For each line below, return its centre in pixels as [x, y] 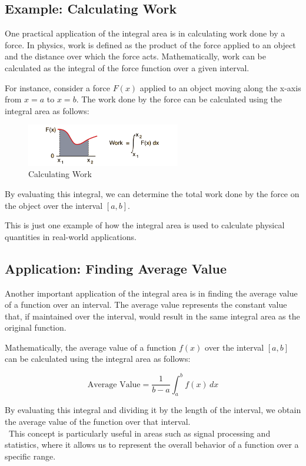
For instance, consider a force [57, 87]
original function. [36, 327]
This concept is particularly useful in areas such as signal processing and [139, 433]
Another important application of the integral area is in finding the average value [151, 293]
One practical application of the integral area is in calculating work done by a [145, 33]
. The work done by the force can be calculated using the [179, 99]
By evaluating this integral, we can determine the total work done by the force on [152, 193]
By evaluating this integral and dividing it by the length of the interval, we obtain [153, 410]
